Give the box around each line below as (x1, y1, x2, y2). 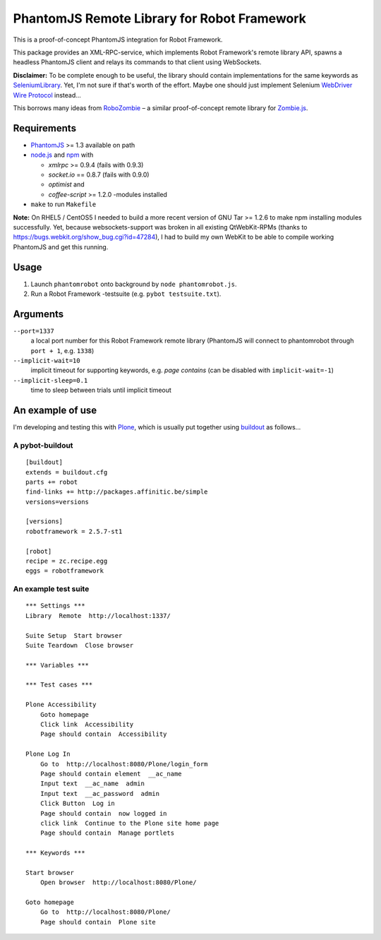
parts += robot (25, 477, 78, 486)
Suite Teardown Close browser (25, 641, 134, 649)
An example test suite (13, 584, 90, 594)
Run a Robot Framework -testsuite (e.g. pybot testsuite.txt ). (30, 290, 222, 298)
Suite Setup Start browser (25, 631, 123, 639)
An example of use (13, 405, 97, 417)
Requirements (13, 122, 77, 134)
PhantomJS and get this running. (13, 242, 109, 251)
